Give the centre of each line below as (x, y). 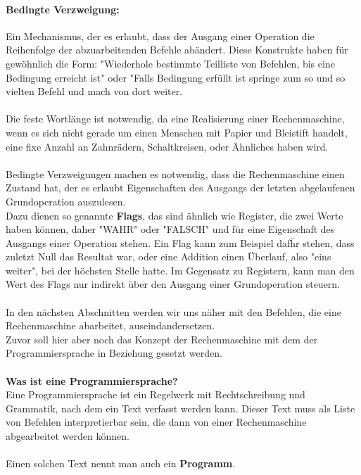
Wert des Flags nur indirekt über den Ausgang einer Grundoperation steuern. (173, 284)
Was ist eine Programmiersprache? (92, 380)
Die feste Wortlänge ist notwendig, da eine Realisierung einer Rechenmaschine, (175, 119)
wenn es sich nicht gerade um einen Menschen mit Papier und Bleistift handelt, (177, 132)
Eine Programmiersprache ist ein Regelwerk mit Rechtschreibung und (156, 394)
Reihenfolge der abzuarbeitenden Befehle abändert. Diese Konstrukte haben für (177, 50)
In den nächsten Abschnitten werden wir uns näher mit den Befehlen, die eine (173, 311)
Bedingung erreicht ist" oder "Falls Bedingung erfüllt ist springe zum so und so (176, 77)
